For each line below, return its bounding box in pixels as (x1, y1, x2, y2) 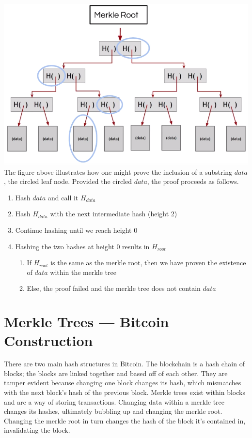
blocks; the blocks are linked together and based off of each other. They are (4, 368, 228, 378)
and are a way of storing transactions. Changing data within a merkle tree (4, 396, 225, 407)
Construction (4, 331, 93, 350)
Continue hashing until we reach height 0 (15, 225, 138, 235)
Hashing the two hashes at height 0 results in (15, 241, 150, 251)
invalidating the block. (4, 425, 70, 435)
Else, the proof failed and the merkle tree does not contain (27, 283, 201, 293)
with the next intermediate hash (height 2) (50, 209, 177, 219)
